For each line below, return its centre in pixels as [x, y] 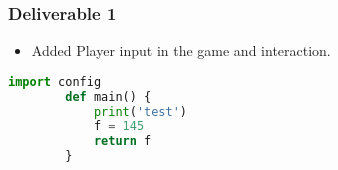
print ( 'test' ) [140, 111]
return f [122, 141]
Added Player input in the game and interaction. [181, 50]
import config [55, 81]
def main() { [108, 96]
